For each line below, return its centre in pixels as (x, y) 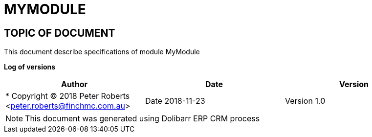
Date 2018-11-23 (175, 101)
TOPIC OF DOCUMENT (60, 33)
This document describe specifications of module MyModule (102, 52)
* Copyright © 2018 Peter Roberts (68, 96)
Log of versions (30, 67)
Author (74, 84)
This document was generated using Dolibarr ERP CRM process (142, 119)
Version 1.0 (305, 101)
